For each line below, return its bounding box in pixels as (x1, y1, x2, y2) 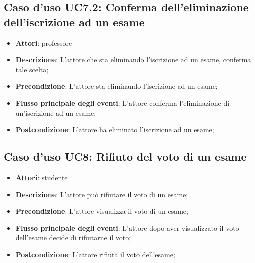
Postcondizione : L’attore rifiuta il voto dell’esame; (15, 249, 175, 259)
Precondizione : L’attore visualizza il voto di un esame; (15, 206, 188, 216)
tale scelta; (15, 64, 49, 74)
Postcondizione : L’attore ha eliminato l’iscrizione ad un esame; (15, 124, 214, 135)
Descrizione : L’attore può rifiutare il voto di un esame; (15, 189, 188, 199)
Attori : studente (15, 172, 68, 182)
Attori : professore (15, 37, 72, 48)
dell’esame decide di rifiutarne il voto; (15, 232, 131, 243)
